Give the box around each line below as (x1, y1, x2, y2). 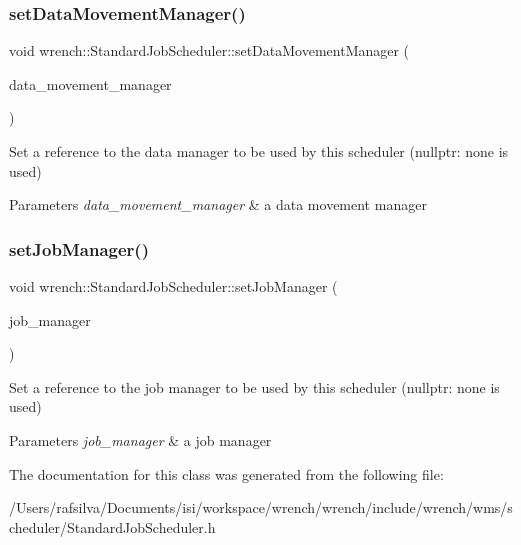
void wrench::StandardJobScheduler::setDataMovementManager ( (9, 40, 410, 61)
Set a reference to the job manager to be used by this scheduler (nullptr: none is (9, 376, 500, 397)
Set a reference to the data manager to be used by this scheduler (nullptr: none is (9, 141, 509, 161)
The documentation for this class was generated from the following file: (9, 463, 444, 484)
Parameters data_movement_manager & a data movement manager (9, 194, 427, 215)
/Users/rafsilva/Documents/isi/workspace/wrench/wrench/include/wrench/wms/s (9, 497, 513, 518)
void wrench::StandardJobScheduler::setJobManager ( (9, 276, 338, 296)
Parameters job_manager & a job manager (9, 429, 272, 450)
